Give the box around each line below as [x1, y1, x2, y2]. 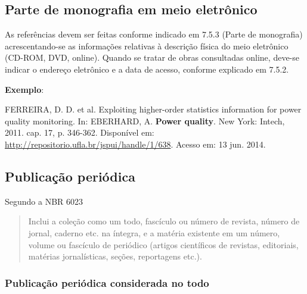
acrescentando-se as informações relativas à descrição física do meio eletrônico [5, 39, 289, 52]
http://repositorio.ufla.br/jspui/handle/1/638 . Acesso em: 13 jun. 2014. [5, 137, 266, 150]
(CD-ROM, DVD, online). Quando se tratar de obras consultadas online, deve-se [5, 51, 300, 64]
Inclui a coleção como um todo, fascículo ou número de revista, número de [28, 215, 300, 227]
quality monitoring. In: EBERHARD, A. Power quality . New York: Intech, [5, 114, 285, 127]
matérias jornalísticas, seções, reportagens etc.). [28, 250, 202, 262]
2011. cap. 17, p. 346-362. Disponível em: [5, 126, 154, 139]
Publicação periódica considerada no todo [5, 275, 209, 290]
